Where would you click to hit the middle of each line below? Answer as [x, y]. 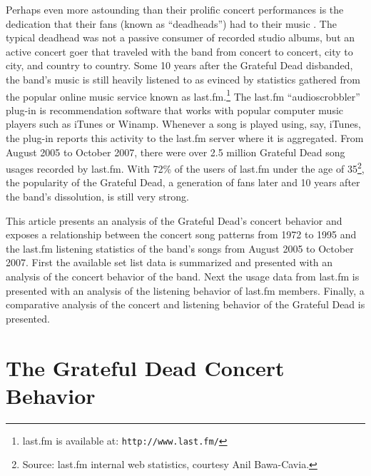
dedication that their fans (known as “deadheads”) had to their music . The [171, 23]
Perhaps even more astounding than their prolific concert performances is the [175, 9]
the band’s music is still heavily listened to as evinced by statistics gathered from [183, 79]
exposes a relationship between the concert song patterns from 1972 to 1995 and [181, 234]
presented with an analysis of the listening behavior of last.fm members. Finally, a [185, 290]
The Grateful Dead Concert [145, 367]
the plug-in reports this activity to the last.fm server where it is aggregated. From [185, 138]
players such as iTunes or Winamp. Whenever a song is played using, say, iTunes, [183, 124]
